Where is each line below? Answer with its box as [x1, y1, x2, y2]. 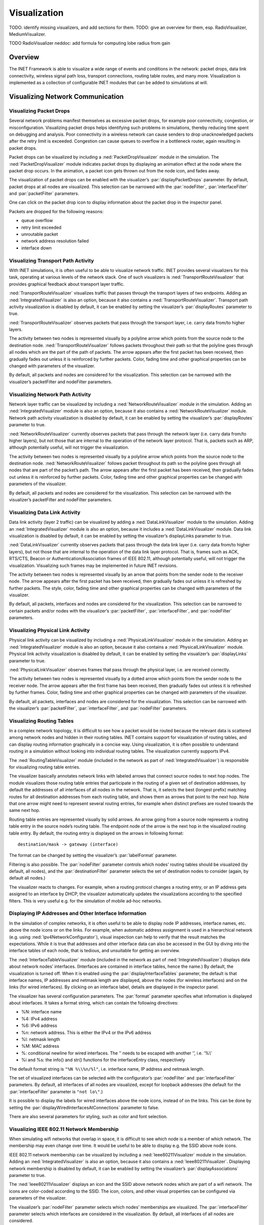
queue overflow [21, 218, 53, 223]
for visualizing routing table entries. [9, 764, 81, 770]
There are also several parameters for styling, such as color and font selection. [9, 1113, 168, 1119]
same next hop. [9, 808, 41, 813]
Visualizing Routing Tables [9, 717, 74, 724]
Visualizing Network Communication [9, 92, 124, 100]
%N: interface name [21, 1009, 62, 1015]
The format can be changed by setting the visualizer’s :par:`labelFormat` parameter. [9, 853, 177, 858]
